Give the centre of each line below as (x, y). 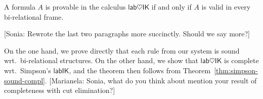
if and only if (171, 7)
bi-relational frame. (34, 16)
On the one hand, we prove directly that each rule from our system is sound (122, 50)
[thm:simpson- (236, 70)
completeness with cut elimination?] (60, 90)
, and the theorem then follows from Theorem (140, 70)
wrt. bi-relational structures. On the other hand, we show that (101, 60)
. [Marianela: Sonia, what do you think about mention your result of (151, 80)
